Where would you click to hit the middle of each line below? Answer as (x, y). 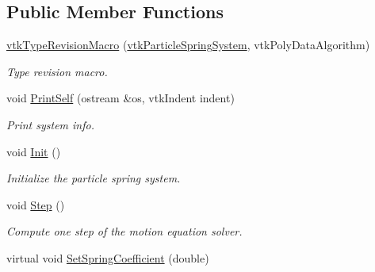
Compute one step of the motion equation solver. (124, 231)
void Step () (36, 204)
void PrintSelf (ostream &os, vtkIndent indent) (121, 98)
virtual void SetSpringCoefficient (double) (108, 257)
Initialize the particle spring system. (94, 178)
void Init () (34, 151)
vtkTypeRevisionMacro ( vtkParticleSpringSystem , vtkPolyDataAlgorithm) (188, 45)
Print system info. (50, 124)
